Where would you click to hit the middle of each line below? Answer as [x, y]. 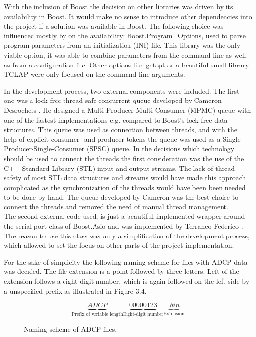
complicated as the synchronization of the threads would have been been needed [125, 187]
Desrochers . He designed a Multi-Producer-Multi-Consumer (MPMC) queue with [128, 110]
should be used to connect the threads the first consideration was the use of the [124, 158]
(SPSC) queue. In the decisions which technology [161, 149]
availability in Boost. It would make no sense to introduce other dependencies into [128, 16]
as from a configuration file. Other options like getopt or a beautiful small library [127, 64]
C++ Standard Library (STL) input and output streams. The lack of [109, 168]
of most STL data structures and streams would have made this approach [135, 178]
